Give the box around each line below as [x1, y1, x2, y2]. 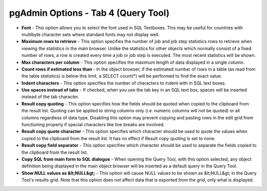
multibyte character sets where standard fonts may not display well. [21, 31, 160, 37]
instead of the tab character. [21, 94, 79, 100]
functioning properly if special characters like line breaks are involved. [21, 122, 165, 128]
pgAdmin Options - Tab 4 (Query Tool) [9, 7, 170, 18]
